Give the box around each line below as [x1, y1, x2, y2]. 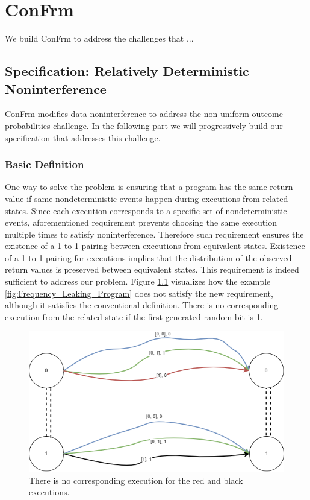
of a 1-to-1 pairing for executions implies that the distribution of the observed [5, 251, 292, 264]
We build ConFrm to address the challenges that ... [5, 32, 194, 45]
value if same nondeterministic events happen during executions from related [5, 192, 288, 204]
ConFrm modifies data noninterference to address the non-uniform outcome [5, 107, 283, 120]
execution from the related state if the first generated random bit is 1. [5, 310, 263, 323]
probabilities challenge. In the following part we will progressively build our [5, 119, 283, 131]
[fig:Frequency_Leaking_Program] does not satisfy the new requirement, [5, 286, 273, 299]
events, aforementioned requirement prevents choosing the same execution [5, 216, 277, 229]
